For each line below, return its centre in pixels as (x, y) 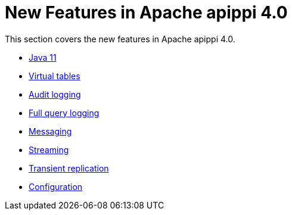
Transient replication (69, 168)
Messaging (50, 131)
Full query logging (64, 113)
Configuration (56, 186)
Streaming (49, 149)
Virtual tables (55, 76)
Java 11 (43, 57)
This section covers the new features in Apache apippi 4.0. (120, 39)
